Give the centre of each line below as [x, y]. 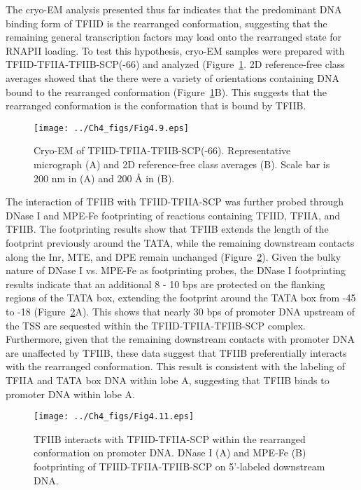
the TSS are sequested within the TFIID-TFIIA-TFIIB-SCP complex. [156, 325]
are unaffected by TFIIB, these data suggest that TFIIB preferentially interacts [176, 352]
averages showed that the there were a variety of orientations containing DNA [172, 77]
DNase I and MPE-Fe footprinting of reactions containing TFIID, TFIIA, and [173, 215]
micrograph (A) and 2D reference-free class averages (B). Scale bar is [182, 164]
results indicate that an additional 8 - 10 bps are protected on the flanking [165, 284]
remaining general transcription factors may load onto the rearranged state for [174, 37]
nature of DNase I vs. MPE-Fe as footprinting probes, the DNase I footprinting [176, 270]
